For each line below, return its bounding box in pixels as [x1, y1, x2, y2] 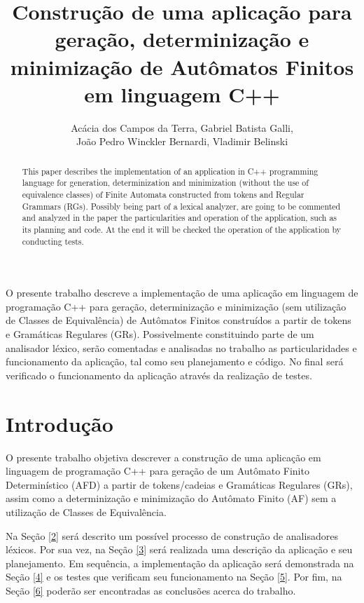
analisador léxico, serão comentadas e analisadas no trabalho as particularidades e [6, 340, 357, 355]
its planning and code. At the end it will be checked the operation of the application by [22, 223, 342, 235]
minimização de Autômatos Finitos [10, 52, 354, 81]
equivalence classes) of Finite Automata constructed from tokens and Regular [22, 188, 304, 200]
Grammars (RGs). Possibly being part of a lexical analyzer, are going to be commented [22, 200, 341, 212]
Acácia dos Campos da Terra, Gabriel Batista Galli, [71, 120, 293, 135]
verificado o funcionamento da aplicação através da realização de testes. [6, 367, 312, 382]
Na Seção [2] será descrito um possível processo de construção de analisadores [6, 528, 338, 543]
